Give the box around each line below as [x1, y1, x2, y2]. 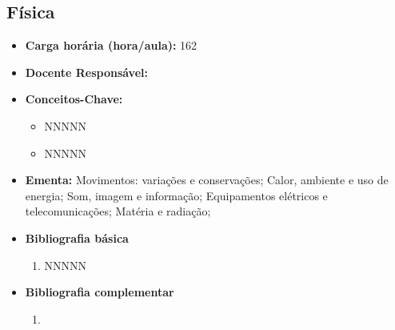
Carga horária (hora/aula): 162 [25, 37, 197, 54]
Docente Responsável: [25, 63, 148, 80]
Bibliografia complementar [25, 284, 174, 300]
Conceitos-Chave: [25, 91, 123, 107]
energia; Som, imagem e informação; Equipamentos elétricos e [25, 187, 328, 203]
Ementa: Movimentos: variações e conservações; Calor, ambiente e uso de [25, 171, 389, 188]
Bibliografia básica [25, 229, 129, 246]
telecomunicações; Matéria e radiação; [25, 203, 211, 219]
